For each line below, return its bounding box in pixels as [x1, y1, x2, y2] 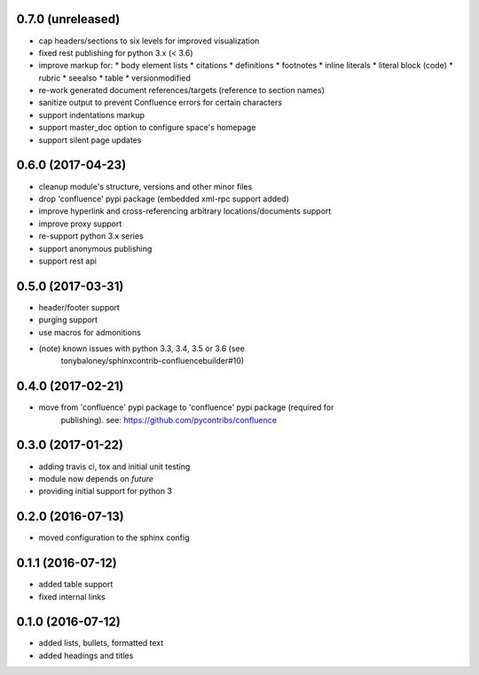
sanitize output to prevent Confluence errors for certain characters [38, 98, 283, 108]
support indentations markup [38, 109, 145, 120]
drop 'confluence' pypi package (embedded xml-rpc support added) [38, 193, 290, 204]
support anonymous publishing [38, 243, 153, 254]
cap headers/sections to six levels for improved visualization [38, 35, 260, 46]
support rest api [38, 255, 98, 266]
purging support [38, 315, 98, 326]
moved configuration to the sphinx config [38, 532, 190, 543]
